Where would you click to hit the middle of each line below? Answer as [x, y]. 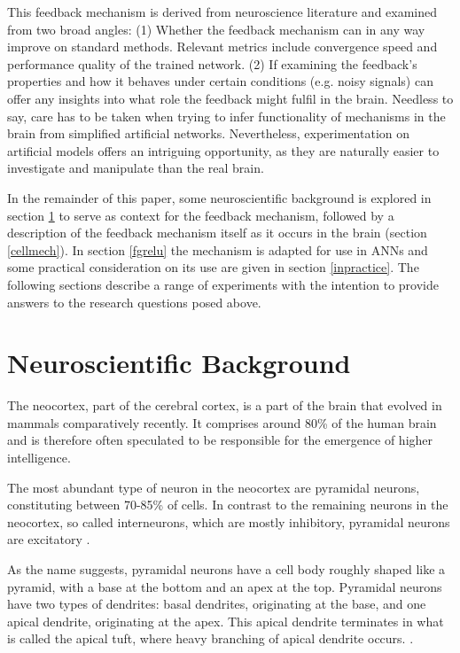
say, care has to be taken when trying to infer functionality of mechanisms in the [226, 116]
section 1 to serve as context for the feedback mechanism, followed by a [201, 215]
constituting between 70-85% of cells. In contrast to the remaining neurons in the [228, 505]
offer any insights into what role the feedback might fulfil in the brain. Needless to [230, 98]
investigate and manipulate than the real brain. [136, 168]
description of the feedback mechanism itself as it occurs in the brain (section [217, 233]
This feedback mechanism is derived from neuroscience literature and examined [222, 12]
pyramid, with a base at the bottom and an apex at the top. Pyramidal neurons [225, 586]
